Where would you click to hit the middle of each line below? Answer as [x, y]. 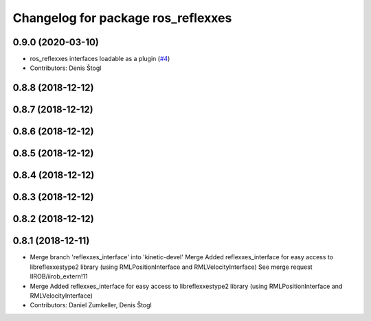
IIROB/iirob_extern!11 [59, 276]
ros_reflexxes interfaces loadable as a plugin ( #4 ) [100, 59]
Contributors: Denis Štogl [66, 68]
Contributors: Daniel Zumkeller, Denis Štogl [91, 305]
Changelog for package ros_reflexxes [122, 18]
